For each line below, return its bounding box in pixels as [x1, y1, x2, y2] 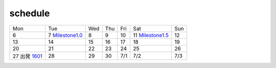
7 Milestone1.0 [48, 31, 83, 39]
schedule [9, 8, 50, 19]
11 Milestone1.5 [133, 31, 169, 39]
